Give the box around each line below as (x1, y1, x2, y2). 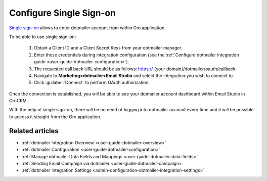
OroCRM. (9, 98, 28, 104)
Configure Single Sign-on (9, 7, 116, 18)
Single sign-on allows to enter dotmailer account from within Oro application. (9, 25, 166, 31)
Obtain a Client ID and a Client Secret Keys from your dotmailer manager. (34, 45, 182, 51)
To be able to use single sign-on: (9, 34, 76, 40)
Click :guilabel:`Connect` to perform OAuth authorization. (34, 80, 150, 86)
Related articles (9, 127, 59, 135)
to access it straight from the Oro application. (9, 114, 101, 120)
